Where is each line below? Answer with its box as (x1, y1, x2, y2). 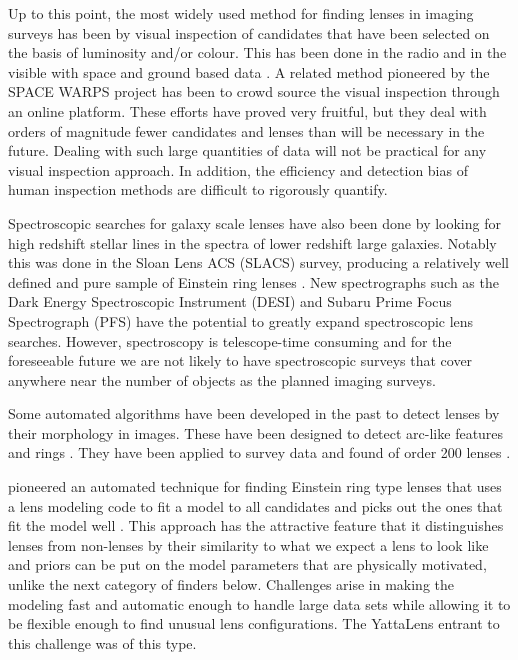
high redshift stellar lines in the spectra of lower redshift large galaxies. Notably (8, 232, 497, 253)
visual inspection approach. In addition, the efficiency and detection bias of (8, 159, 468, 180)
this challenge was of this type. (8, 632, 197, 653)
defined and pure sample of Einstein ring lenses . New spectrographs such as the (8, 271, 499, 292)
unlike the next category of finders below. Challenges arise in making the (8, 574, 455, 595)
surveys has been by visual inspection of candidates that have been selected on (8, 22, 490, 43)
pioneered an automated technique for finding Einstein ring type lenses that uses (8, 476, 502, 497)
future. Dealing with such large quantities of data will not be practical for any (8, 140, 487, 161)
